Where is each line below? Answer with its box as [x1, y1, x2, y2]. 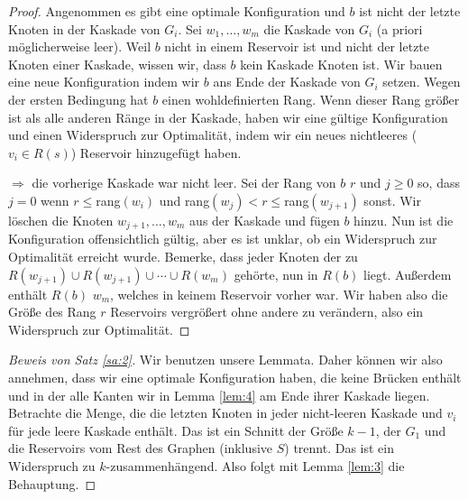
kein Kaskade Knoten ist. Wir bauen [240, 54, 443, 73]
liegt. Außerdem [363, 264, 452, 283]
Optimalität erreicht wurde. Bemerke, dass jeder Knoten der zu [8, 246, 358, 265]
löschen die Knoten [8, 210, 114, 229]
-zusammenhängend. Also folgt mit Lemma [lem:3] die [106, 456, 405, 475]
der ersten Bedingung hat [8, 89, 149, 108]
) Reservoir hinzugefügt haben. [70, 143, 242, 162]
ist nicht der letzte [359, 2, 461, 20]
